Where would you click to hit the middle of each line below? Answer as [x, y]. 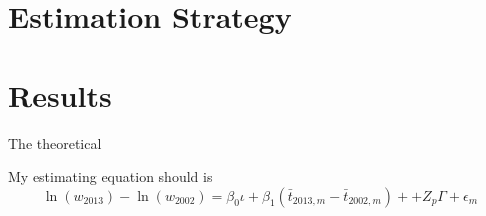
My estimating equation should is [110, 176]
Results [60, 94]
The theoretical [55, 142]
